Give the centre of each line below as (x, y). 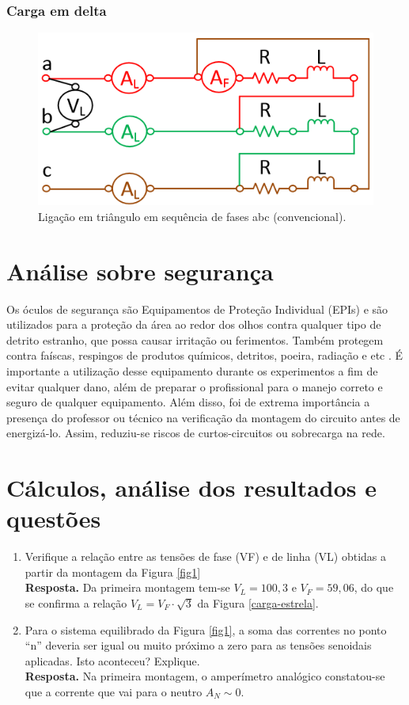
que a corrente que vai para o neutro (114, 691)
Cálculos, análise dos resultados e (192, 488)
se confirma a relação (76, 603)
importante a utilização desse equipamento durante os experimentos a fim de (192, 370)
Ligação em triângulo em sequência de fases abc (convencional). (192, 216)
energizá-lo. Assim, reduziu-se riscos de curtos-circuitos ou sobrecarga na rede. (196, 433)
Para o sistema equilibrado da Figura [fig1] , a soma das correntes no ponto (206, 629)
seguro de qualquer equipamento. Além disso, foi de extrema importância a (188, 402)
